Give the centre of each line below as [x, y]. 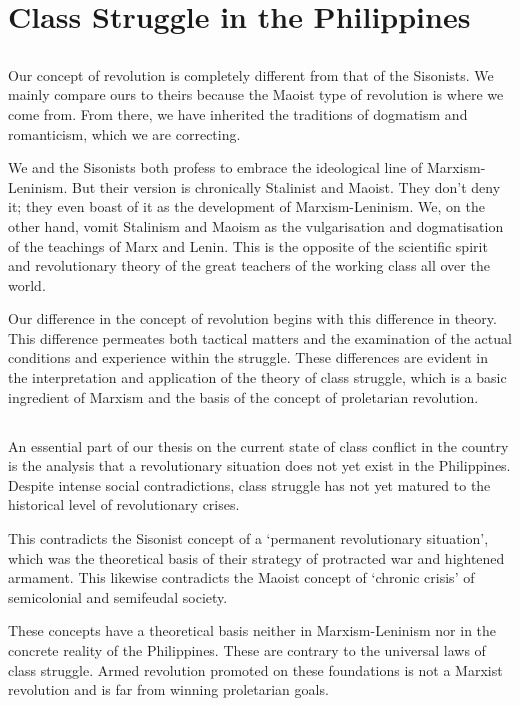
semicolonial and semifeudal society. [118, 596]
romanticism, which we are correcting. [124, 133]
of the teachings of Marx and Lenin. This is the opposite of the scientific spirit [248, 245]
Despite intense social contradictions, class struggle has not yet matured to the [249, 484]
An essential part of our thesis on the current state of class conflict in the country [258, 445]
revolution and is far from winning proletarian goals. [168, 689]
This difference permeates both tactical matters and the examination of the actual [260, 337]
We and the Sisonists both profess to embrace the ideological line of [215, 167]
